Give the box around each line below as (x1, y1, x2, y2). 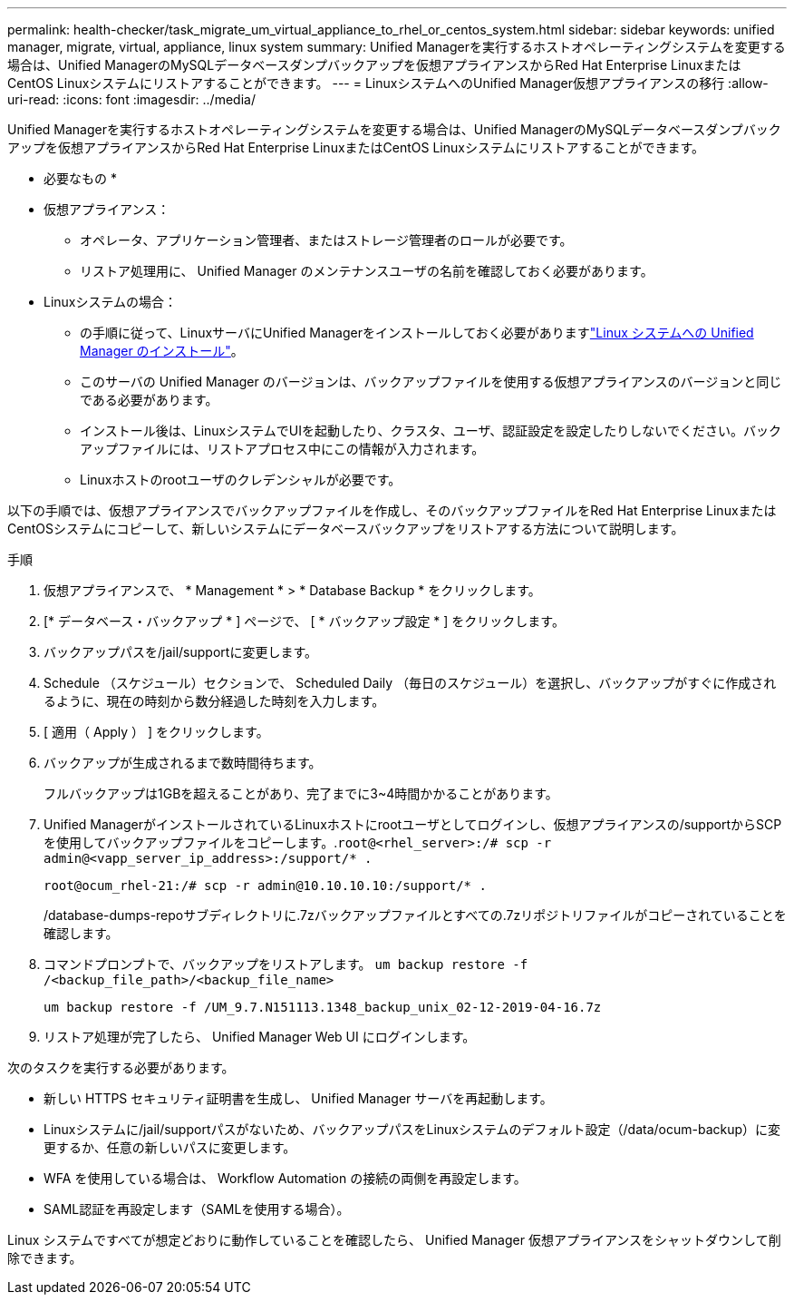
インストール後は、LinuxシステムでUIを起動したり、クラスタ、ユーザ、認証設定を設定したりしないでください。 (80, 423, 743, 438)
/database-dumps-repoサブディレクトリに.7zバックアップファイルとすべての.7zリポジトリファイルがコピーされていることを (44, 907, 787, 923)
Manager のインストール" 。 (80, 343, 244, 358)
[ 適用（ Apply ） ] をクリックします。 (44, 724, 269, 739)
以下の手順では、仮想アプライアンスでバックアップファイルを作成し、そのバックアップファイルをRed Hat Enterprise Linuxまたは (7, 503, 777, 518)
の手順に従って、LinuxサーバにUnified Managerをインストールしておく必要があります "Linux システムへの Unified (80, 325, 754, 340)
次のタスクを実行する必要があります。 (7, 1060, 235, 1075)
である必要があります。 (80, 392, 218, 407)
